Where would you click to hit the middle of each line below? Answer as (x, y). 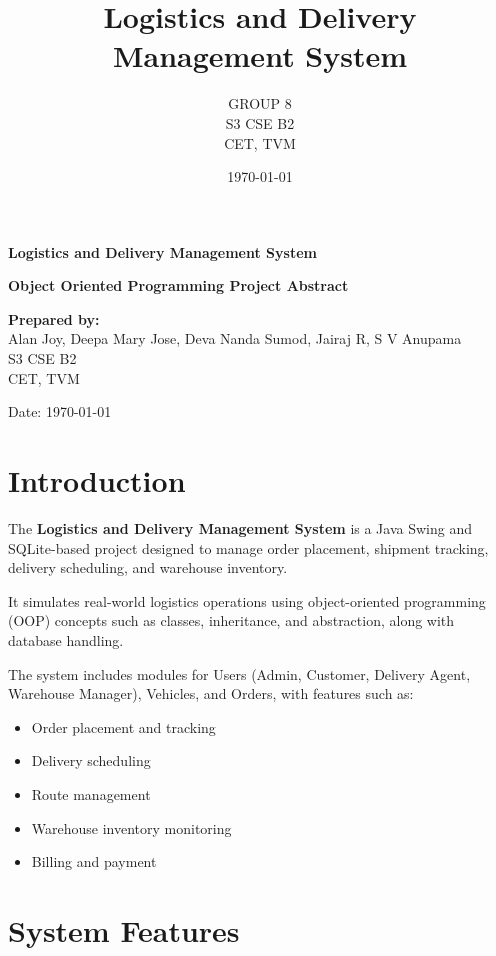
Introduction (97, 480)
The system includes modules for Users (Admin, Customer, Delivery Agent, (239, 673)
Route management (91, 793)
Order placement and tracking (123, 726)
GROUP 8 (260, 103)
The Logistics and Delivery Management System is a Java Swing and (240, 527)
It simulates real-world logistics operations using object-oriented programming (247, 600)
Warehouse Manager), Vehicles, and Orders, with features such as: (211, 693)
